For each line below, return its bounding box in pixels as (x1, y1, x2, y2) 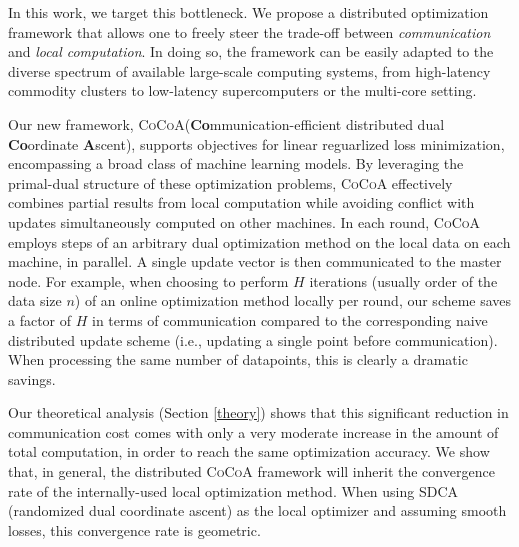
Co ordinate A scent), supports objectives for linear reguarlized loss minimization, (8, 133, 505, 154)
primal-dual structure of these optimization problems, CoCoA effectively (8, 172, 453, 193)
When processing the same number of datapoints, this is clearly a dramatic (8, 349, 468, 370)
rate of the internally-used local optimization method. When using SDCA (8, 480, 459, 501)
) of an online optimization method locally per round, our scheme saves (74, 290, 512, 311)
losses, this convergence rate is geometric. (8, 519, 261, 540)
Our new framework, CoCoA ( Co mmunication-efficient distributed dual (8, 113, 445, 134)
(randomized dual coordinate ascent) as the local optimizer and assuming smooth (8, 500, 507, 521)
